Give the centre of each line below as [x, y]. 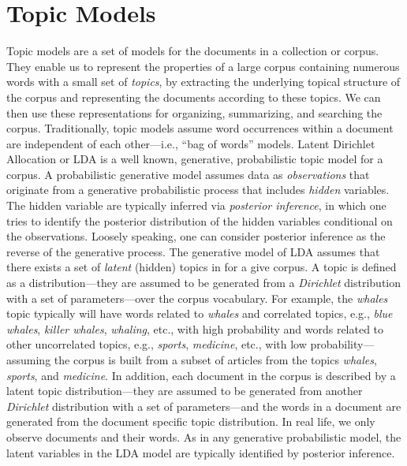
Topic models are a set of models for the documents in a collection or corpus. [193, 51]
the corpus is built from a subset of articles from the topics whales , [215, 360]
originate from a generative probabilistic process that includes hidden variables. [198, 190]
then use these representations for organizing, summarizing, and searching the [194, 112]
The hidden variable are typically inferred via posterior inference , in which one [196, 205]
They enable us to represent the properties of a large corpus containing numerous [203, 66]
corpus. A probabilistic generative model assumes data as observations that [188, 174]
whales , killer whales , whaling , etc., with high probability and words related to [195, 328]
